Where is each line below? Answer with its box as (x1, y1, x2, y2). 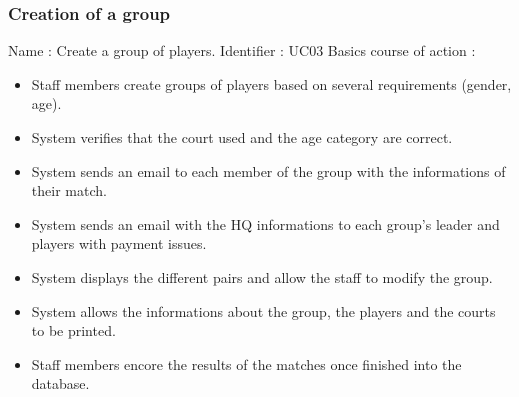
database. (31, 373, 90, 394)
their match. (31, 180, 107, 201)
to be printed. (31, 320, 116, 341)
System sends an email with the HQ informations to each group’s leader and (31, 213, 500, 234)
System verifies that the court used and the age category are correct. (31, 127, 453, 147)
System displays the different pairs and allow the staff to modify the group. (31, 266, 493, 287)
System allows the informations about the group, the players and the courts (31, 300, 496, 321)
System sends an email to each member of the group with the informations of (31, 160, 506, 181)
